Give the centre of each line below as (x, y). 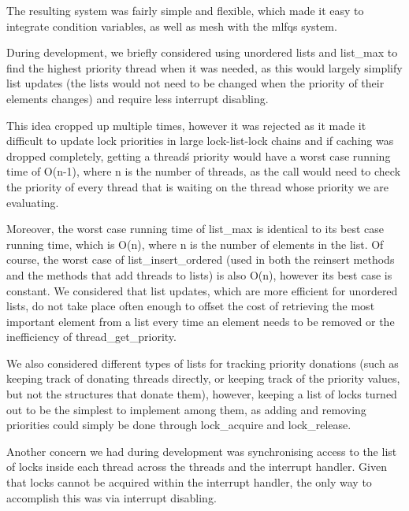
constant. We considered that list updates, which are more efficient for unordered (202, 290)
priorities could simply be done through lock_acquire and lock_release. (179, 425)
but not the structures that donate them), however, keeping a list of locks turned (202, 394)
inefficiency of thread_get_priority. (91, 337)
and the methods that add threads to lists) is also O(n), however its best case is (199, 274)
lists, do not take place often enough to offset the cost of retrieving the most (191, 306)
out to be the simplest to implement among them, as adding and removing (186, 409)
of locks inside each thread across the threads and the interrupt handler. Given (197, 467)
